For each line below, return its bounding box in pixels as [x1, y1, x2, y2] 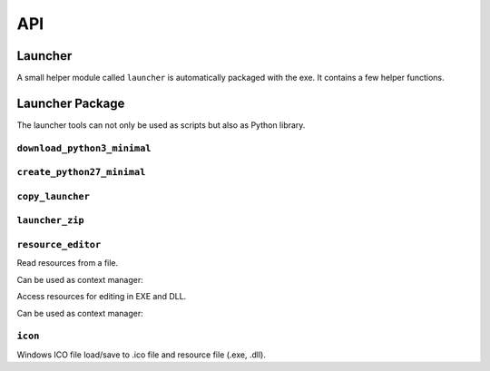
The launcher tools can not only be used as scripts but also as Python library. [16, 119, 306, 131]
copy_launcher [16, 190, 91, 202]
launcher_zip [16, 214, 85, 227]
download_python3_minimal [16, 142, 152, 154]
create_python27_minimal [16, 166, 146, 179]
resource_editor [16, 239, 102, 250]
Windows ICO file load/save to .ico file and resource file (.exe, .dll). [16, 349, 267, 360]
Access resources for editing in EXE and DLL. [16, 291, 187, 302]
